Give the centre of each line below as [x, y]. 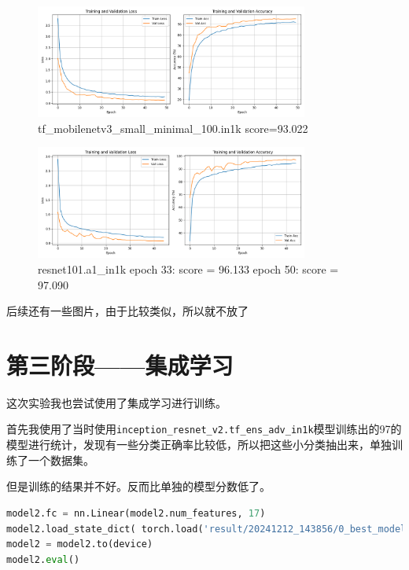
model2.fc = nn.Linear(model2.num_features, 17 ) [136, 513]
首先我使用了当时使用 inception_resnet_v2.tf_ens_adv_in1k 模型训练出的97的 [204, 429]
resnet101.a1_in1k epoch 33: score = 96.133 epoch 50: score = [188, 268]
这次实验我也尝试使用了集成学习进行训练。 [116, 402]
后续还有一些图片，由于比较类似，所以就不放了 [127, 311]
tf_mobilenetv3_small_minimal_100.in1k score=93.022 [173, 128]
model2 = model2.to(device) [80, 544]
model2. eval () [43, 559]
